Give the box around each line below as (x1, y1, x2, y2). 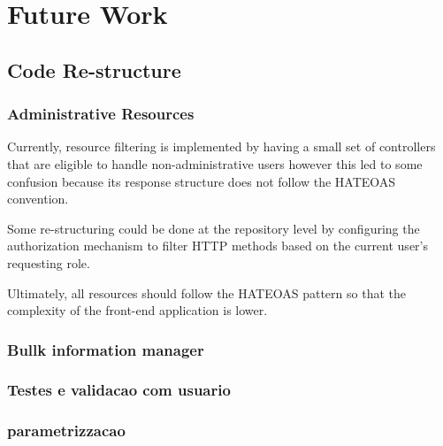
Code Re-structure (7, 56, 181, 83)
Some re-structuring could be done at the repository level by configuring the (7, 219, 420, 237)
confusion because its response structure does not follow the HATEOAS (7, 172, 396, 190)
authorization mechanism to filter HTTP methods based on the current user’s (7, 236, 428, 255)
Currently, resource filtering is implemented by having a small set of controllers (7, 137, 436, 156)
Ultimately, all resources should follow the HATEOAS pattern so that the (7, 283, 406, 302)
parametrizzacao (7, 419, 126, 442)
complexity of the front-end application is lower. (7, 301, 268, 319)
